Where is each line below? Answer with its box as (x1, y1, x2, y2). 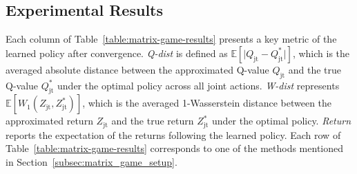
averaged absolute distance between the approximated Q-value (6, 62, 269, 76)
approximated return (6, 113, 93, 128)
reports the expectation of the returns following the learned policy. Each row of (6, 127, 341, 142)
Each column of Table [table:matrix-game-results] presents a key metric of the (6, 32, 337, 46)
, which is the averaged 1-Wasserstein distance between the (82, 96, 332, 110)
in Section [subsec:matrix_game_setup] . (6, 155, 177, 169)
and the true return (111, 113, 194, 128)
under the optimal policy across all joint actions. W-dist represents (57, 78, 340, 92)
